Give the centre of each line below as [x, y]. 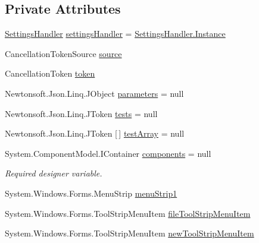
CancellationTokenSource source [63, 53]
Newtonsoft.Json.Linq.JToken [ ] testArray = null [95, 133]
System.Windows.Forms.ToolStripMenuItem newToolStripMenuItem [129, 233]
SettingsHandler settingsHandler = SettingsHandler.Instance [115, 34]
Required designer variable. [54, 173]
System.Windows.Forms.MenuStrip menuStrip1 [91, 193]
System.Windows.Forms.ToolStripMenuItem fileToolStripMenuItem [128, 213]
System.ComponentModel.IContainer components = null [108, 153]
